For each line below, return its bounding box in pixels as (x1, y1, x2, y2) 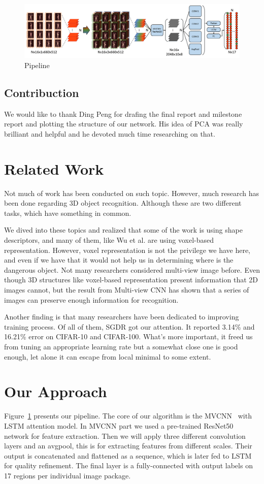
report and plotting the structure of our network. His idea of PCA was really (4, 118, 243, 129)
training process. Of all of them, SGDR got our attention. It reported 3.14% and (4, 321, 255, 332)
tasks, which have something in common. (4, 207, 131, 218)
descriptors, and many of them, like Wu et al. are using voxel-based (4, 235, 214, 245)
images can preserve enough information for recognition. (4, 294, 179, 305)
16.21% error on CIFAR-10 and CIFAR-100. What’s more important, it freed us (4, 331, 253, 342)
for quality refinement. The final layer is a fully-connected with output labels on (4, 460, 253, 471)
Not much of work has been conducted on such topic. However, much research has (4, 187, 259, 198)
